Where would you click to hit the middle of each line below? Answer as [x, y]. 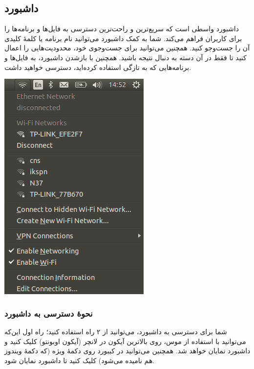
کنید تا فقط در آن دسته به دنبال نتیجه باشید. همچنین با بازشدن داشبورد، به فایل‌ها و [126, 57]
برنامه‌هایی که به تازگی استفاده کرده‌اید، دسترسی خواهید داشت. [98, 67]
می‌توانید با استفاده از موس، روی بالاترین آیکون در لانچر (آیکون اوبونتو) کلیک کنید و [125, 341]
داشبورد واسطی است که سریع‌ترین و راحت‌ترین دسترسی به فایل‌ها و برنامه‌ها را [122, 29]
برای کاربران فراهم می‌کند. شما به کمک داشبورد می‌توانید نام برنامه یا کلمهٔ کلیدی [123, 38]
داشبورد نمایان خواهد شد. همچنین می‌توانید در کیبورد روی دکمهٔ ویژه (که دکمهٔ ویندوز [127, 351]
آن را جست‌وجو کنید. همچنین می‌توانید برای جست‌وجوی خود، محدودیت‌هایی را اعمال [127, 48]
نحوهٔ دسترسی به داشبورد [49, 313]
